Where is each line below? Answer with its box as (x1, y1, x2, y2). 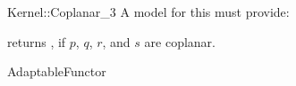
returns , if (7, 32, 66, 51)
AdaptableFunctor (7, 62, 106, 81)
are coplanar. (144, 32, 216, 51)
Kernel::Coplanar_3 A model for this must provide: (7, 3, 290, 20)
